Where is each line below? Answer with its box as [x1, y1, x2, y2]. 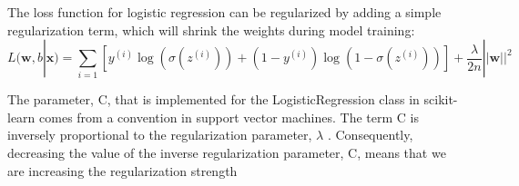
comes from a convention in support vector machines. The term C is [39, 107, 419, 126]
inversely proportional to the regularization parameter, [7, 125, 312, 144]
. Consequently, [327, 125, 413, 144]
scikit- [423, 90, 458, 109]
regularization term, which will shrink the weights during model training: [7, 20, 415, 39]
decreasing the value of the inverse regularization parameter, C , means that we [7, 142, 446, 162]
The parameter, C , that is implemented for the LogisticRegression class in [7, 90, 420, 109]
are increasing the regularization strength [7, 161, 238, 180]
